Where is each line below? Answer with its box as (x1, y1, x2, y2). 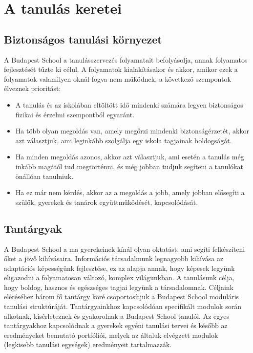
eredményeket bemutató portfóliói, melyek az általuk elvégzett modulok (4, 330, 218, 340)
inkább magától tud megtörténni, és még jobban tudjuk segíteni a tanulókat (15, 161, 243, 171)
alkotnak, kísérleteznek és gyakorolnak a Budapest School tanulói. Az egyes (4, 310, 230, 321)
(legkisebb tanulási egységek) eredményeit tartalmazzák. (4, 339, 172, 350)
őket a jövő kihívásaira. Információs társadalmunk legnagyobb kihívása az (4, 253, 224, 264)
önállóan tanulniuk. (15, 171, 74, 181)
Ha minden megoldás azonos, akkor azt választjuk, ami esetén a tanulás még (15, 152, 244, 162)
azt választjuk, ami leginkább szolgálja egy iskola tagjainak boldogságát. (15, 135, 232, 145)
